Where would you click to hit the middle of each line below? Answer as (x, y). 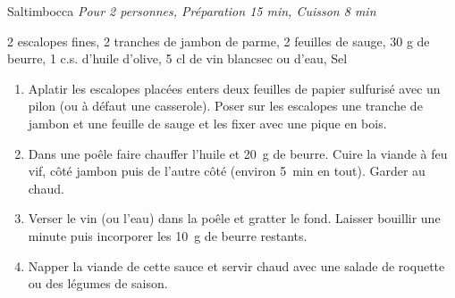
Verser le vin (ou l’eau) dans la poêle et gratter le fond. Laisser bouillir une (234, 218)
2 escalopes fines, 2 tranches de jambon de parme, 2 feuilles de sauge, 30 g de (219, 41)
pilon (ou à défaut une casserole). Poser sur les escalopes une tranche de (225, 106)
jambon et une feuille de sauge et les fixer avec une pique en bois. (207, 123)
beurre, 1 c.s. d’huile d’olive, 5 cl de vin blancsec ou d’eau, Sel (177, 58)
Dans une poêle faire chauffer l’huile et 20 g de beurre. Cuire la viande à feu (238, 153)
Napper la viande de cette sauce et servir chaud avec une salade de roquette (236, 265)
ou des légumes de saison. (98, 283)
